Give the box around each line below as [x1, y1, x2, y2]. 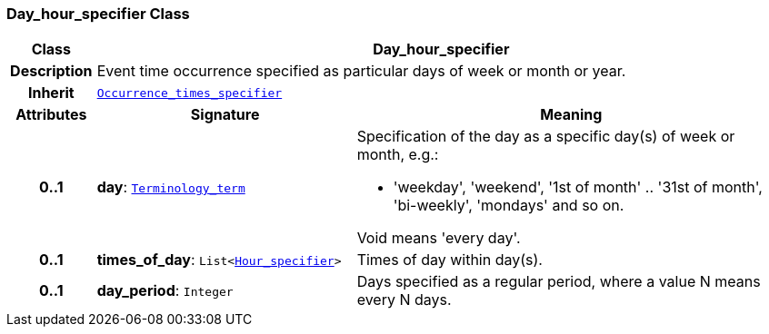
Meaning [540, 105, 603, 124]
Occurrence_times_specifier [96, 85, 283, 100]
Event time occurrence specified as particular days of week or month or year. [96, 62, 626, 81]
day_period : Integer [96, 281, 234, 300]
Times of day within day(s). [356, 250, 543, 270]
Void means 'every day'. [356, 229, 521, 248]
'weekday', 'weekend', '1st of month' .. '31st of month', [393, 178, 763, 197]
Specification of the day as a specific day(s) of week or [356, 127, 735, 146]
